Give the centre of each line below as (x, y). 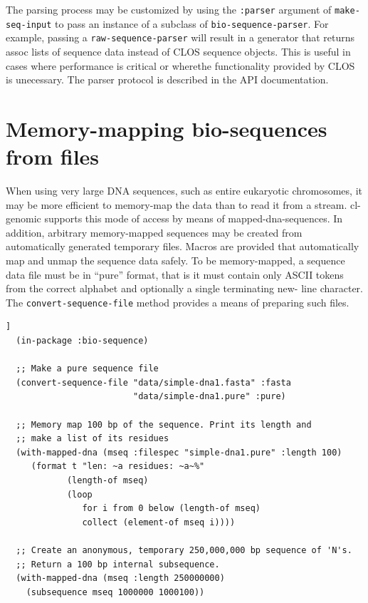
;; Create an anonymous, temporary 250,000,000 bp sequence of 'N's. (184, 550)
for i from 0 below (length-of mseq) (171, 509)
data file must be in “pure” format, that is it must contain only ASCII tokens (175, 274)
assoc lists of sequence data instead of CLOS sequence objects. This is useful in (178, 51)
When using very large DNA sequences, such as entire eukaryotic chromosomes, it (184, 191)
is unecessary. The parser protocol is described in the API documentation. (167, 79)
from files (53, 156)
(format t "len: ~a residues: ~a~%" (118, 467)
